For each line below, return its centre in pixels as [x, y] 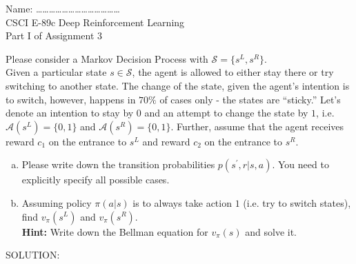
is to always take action [182, 202]
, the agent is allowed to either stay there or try [233, 72]
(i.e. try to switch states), [297, 202]
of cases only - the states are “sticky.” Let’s [250, 99]
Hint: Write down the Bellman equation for [115, 231]
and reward [166, 141]
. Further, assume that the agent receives [257, 126]
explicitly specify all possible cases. [96, 180]
